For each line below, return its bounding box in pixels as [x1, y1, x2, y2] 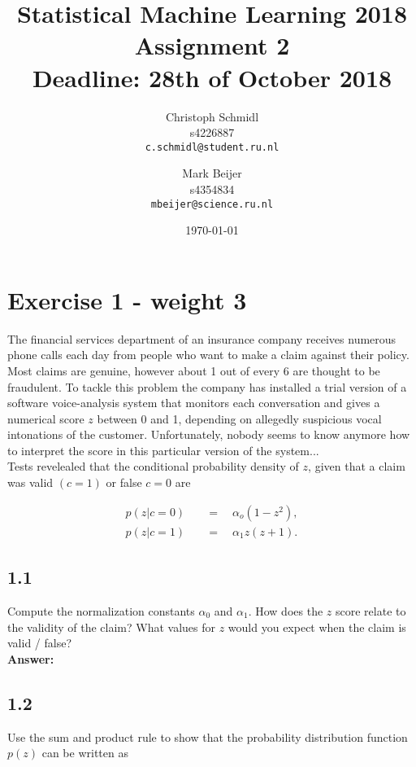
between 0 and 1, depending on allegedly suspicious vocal [97, 410, 382, 427]
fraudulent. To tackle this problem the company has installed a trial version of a [7, 378, 407, 395]
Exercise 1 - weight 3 [7, 283, 247, 316]
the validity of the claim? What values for [7, 618, 216, 635]
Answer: [7, 650, 54, 667]
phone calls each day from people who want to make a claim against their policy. [7, 346, 409, 363]
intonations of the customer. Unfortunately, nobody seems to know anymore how [7, 426, 410, 443]
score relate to [335, 602, 406, 619]
